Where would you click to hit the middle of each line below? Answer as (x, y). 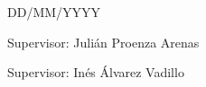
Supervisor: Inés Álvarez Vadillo (96, 72)
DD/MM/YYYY (54, 12)
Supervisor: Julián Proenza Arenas (103, 42)
